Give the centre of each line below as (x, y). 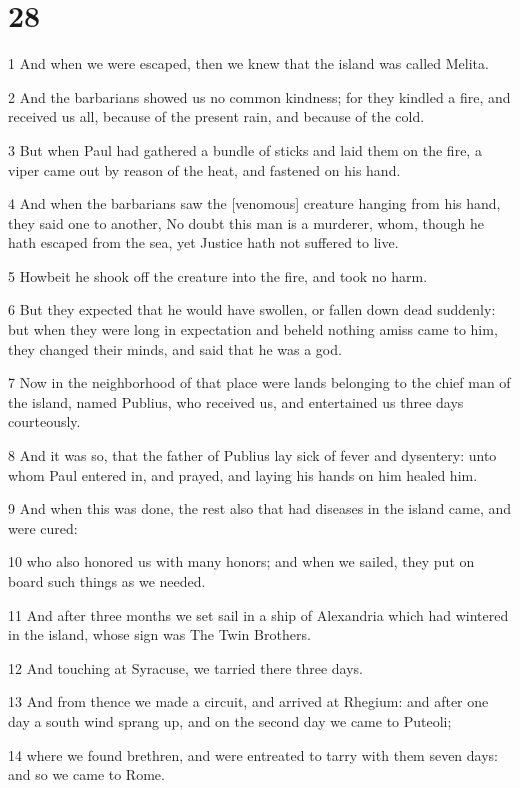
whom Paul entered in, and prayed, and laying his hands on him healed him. (243, 474)
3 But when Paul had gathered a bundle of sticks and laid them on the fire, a (245, 149)
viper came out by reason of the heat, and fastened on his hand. (204, 169)
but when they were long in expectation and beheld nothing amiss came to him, (253, 329)
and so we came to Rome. (86, 774)
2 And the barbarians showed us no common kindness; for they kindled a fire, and (259, 96)
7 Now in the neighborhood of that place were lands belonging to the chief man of (259, 382)
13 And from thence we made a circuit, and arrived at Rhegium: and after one (248, 701)
